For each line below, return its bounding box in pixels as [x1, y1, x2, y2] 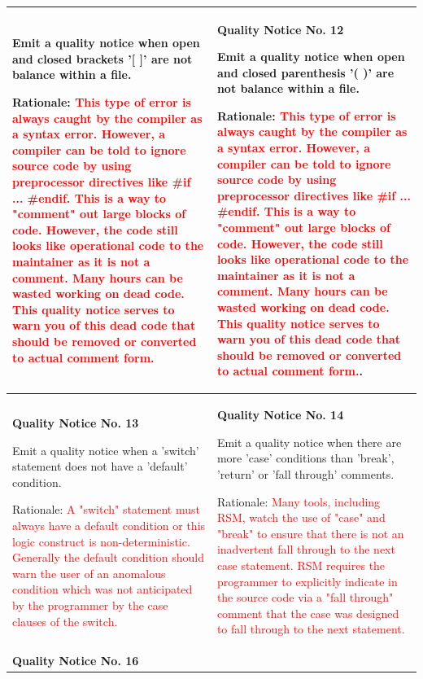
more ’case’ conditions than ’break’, [216, 449, 395, 467]
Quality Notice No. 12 [216, 20, 344, 37]
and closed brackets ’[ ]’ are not [12, 50, 193, 67]
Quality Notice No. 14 [216, 406, 344, 423]
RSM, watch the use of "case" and [216, 509, 386, 526]
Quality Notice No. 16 [12, 652, 139, 669]
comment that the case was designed [216, 604, 399, 621]
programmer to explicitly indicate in [216, 572, 398, 589]
